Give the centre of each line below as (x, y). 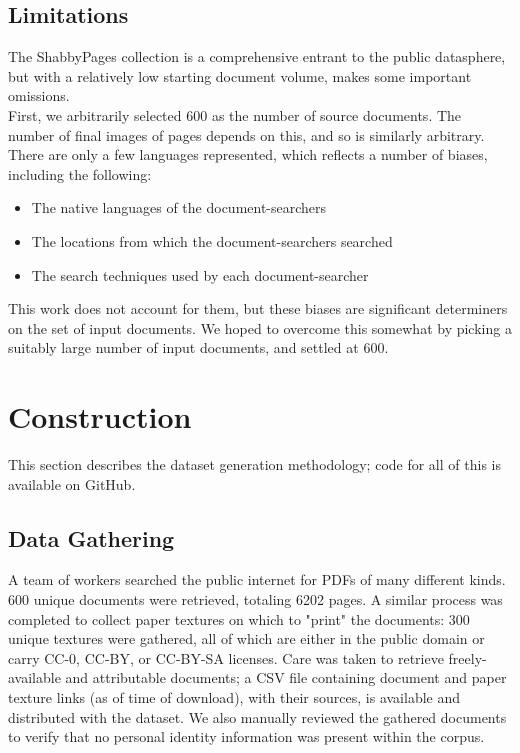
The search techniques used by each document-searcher (200, 274)
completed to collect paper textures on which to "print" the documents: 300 (239, 618)
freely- (467, 657)
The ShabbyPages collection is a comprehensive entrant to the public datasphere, (257, 56)
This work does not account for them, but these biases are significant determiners (258, 308)
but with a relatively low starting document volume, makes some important (240, 75)
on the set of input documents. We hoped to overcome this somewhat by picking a (260, 327)
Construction (100, 416)
